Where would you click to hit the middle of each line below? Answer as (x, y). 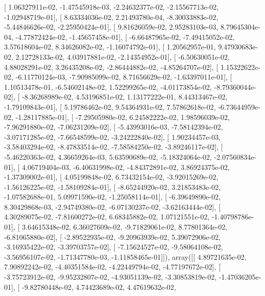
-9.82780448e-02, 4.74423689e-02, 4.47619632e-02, (99, 287)
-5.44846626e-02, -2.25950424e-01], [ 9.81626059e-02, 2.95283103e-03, (111, 27)
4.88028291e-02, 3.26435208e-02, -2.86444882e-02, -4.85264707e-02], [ (111, 67)
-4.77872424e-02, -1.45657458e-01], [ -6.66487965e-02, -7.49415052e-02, (125, 36)
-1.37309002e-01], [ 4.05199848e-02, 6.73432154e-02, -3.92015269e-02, (111, 177)
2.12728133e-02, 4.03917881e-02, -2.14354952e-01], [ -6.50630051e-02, (123, 56)
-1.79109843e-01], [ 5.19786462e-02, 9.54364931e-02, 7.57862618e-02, (110, 106)
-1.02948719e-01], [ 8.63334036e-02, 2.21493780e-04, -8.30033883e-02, (111, 17)
